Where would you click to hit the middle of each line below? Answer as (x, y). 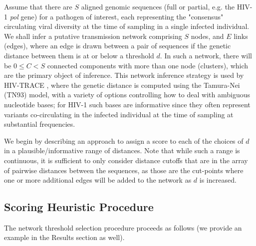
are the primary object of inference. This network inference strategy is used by (124, 75)
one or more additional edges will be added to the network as (98, 180)
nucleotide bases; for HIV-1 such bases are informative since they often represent (127, 104)
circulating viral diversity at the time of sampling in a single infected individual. (127, 26)
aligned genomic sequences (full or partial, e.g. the (158, 6)
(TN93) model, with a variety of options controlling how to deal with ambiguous (127, 95)
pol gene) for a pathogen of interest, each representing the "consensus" (117, 16)
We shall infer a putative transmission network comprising (93, 36)
